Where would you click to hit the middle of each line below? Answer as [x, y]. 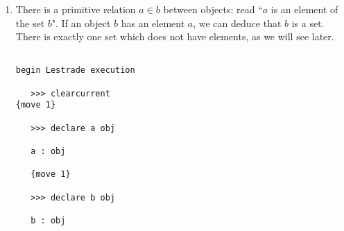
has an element [153, 23]
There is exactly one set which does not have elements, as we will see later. [175, 36]
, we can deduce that [237, 23]
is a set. [308, 23]
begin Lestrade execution [75, 70]
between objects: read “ [213, 9]
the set [30, 23]
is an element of [304, 9]
